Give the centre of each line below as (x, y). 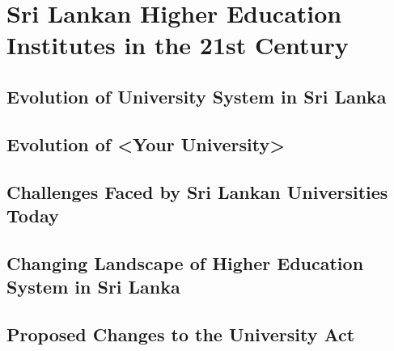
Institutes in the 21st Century (178, 45)
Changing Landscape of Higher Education (185, 262)
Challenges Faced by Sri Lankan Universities (197, 191)
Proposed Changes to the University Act (181, 334)
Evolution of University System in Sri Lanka (197, 96)
